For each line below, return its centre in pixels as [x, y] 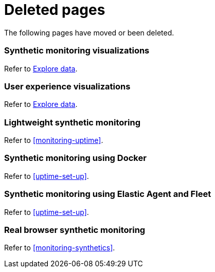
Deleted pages [55, 10]
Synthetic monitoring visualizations [77, 51]
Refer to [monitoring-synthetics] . [60, 248]
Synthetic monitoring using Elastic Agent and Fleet [108, 194]
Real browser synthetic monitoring [75, 230]
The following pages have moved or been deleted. [89, 32]
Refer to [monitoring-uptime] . [54, 140]
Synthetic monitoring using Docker [75, 158]
